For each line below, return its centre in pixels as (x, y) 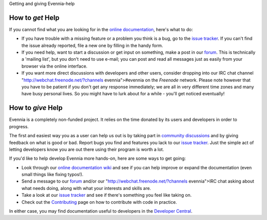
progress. (19, 126)
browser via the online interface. (54, 66)
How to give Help (36, 108)
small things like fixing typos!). (52, 175)
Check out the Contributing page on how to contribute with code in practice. (99, 202)
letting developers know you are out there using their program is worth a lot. (87, 149)
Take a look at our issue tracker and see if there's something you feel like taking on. (107, 195)
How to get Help (34, 18)
